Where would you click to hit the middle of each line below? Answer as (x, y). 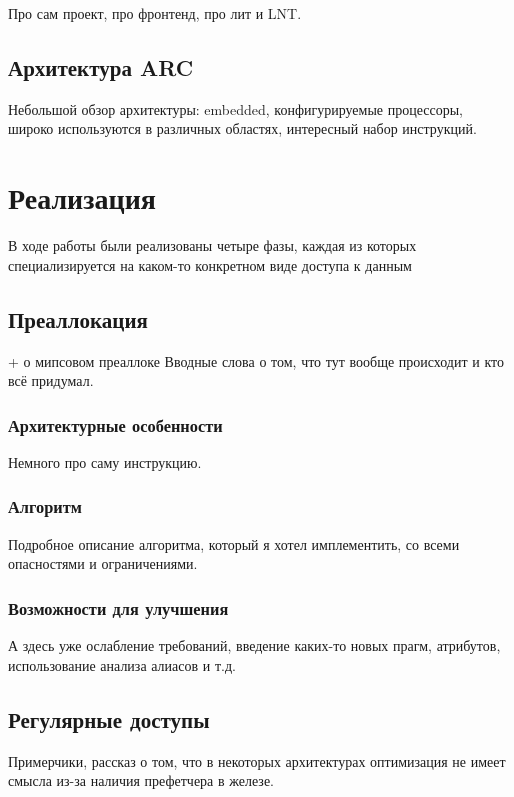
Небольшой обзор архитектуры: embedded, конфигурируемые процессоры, (235, 108)
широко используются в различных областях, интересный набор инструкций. (242, 128)
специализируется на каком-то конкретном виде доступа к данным (210, 264)
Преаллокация (78, 318)
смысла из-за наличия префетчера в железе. (141, 780)
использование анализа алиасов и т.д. (122, 664)
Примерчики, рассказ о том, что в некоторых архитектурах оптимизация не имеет (257, 760)
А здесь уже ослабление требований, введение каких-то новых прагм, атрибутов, (254, 645)
